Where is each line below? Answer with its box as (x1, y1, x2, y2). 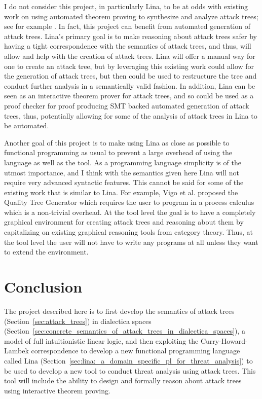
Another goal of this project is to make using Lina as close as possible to (4, 137, 230, 148)
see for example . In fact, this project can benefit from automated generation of (4, 21, 251, 31)
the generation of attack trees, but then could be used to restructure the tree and (4, 70, 257, 81)
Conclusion (4, 276, 83, 297)
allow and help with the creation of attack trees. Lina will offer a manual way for (4, 50, 255, 61)
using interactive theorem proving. (4, 385, 110, 395)
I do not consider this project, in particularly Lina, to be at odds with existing (4, 1, 248, 11)
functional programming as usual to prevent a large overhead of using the (4, 147, 233, 158)
